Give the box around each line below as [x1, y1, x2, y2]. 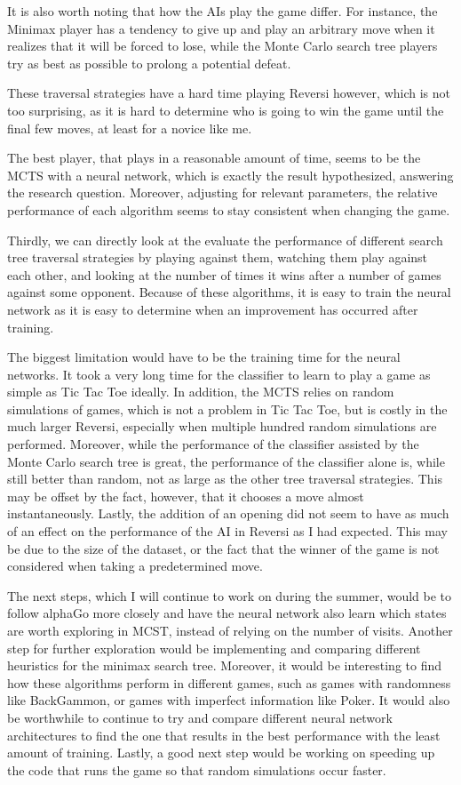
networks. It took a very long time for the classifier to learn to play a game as [7, 364, 431, 383]
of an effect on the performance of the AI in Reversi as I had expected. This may [7, 522, 448, 541]
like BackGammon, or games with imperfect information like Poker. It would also [7, 691, 450, 709]
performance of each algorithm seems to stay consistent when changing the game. [7, 200, 450, 219]
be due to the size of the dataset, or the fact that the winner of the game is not [7, 539, 440, 557]
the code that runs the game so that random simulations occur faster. [7, 760, 386, 779]
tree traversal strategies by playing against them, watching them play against [7, 248, 428, 267]
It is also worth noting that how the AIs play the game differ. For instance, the [7, 2, 438, 20]
